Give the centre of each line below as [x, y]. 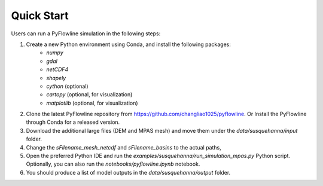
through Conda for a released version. [73, 122]
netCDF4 [57, 69]
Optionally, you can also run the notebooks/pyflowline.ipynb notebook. [113, 164]
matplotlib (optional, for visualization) [92, 103]
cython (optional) [68, 86]
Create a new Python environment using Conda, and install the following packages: [129, 44]
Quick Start [40, 16]
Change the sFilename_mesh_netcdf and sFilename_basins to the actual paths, [124, 147]
